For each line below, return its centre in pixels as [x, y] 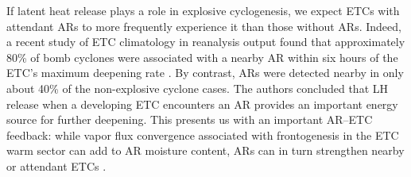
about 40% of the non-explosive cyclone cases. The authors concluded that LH [198, 88]
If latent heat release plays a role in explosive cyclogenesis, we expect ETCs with [203, 10]
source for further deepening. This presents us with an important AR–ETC [190, 119]
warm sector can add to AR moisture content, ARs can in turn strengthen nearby [205, 150]
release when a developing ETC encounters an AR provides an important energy [202, 104]
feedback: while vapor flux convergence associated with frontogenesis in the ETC [203, 135]
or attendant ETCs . [56, 165]
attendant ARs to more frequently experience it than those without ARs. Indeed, [204, 26]
